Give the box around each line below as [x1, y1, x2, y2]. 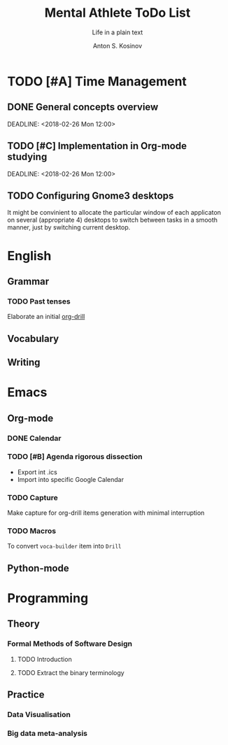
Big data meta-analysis [7, 728, 88, 738]
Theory [7, 618, 41, 630]
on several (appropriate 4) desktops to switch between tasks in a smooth [7, 215, 218, 225]
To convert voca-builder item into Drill [7, 542, 122, 551]
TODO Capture [7, 492, 58, 502]
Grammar [7, 275, 50, 288]
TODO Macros [7, 526, 57, 536]
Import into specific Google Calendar [17, 475, 124, 483]
